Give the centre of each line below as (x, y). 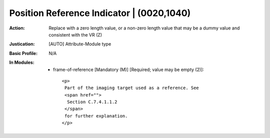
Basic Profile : (23, 53)
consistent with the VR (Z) (75, 34)
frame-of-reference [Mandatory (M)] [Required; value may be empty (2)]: (129, 69)
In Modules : (22, 62)
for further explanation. (96, 116)
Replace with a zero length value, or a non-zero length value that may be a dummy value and (144, 28)
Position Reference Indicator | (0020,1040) (100, 13)
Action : (17, 28)
